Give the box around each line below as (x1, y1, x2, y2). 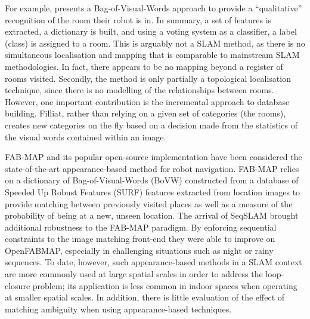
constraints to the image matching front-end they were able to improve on (5, 232, 275, 245)
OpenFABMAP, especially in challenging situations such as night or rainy (5, 244, 274, 256)
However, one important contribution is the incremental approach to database (5, 95, 290, 108)
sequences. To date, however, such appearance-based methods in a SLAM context (5, 256, 302, 268)
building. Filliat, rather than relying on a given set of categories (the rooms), (5, 107, 286, 119)
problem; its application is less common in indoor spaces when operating (32, 279, 297, 292)
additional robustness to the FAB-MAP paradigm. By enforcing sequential (5, 220, 277, 233)
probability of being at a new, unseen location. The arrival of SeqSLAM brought (5, 209, 299, 222)
